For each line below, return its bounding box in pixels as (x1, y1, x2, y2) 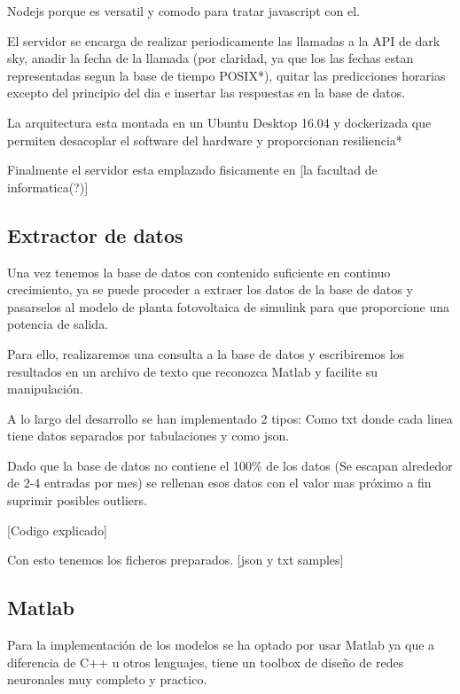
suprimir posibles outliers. (7, 491, 147, 510)
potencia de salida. (7, 315, 109, 333)
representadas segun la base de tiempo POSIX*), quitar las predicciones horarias (7, 66, 446, 84)
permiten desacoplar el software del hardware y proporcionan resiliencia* (7, 130, 402, 149)
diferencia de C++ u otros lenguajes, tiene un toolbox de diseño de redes (7, 652, 404, 671)
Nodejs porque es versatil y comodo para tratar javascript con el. (7, 2, 360, 19)
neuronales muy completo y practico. (7, 670, 207, 689)
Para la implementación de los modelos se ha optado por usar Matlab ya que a (7, 636, 435, 654)
